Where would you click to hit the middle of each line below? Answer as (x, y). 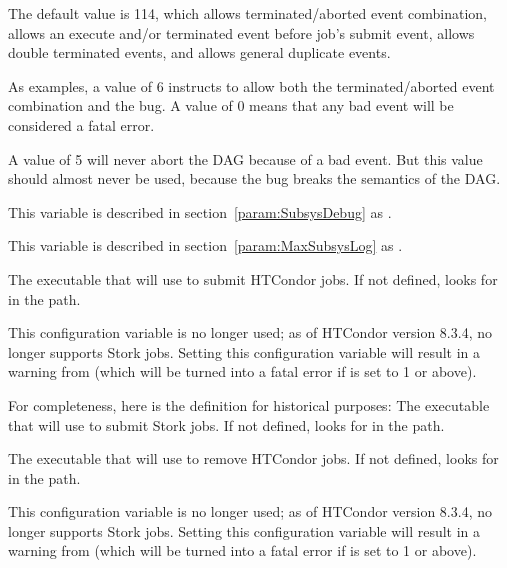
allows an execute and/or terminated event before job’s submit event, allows (241, 32)
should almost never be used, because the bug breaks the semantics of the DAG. (254, 178)
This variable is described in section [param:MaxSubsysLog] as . (205, 245)
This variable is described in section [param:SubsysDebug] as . (200, 211)
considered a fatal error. (81, 124)
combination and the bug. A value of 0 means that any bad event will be (231, 105)
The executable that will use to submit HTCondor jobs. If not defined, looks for (253, 278)
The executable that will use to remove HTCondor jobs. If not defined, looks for (253, 458)
